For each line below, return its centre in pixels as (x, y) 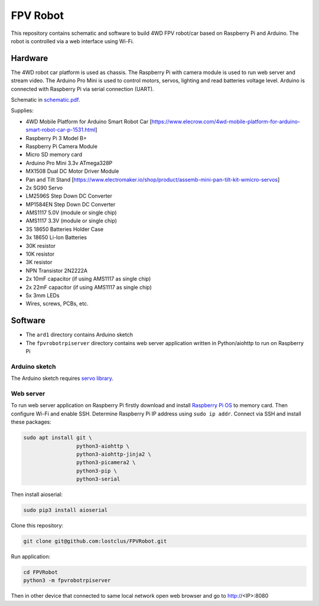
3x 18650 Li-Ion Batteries (56, 237)
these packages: (31, 422)
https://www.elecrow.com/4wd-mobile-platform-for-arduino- (226, 121)
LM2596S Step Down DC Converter (69, 196)
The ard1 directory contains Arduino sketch (79, 335)
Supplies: (22, 111)
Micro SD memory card (54, 154)
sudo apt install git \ (58, 438)
